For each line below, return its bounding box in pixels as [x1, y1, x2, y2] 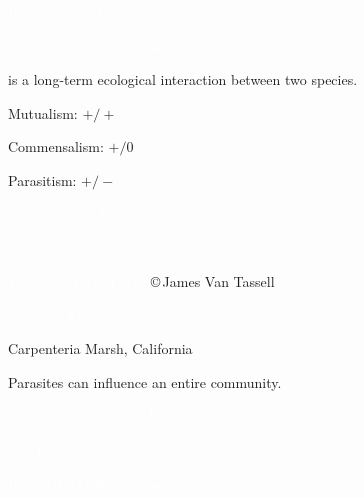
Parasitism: [8, 169, 77, 190]
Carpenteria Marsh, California [8, 337, 193, 358]
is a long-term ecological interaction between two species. [8, 69, 358, 90]
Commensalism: [8, 136, 104, 157]
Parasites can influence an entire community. [8, 371, 282, 392]
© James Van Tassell [150, 270, 275, 291]
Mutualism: [8, 102, 78, 123]
